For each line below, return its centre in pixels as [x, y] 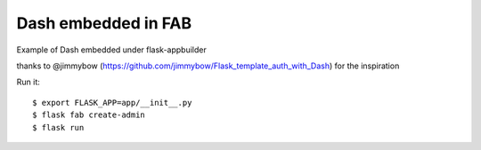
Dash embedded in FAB [104, 23]
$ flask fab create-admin [89, 115]
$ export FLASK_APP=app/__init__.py [112, 103]
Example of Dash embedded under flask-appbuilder [111, 50]
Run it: [28, 82]
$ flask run [58, 127]
